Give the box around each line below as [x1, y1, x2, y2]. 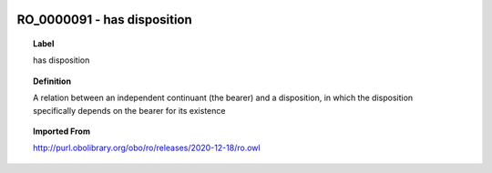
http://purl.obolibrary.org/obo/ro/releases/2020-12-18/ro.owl [33, 142, 261, 154]
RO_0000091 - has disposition [16, 12, 193, 27]
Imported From [33, 126, 91, 137]
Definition [33, 76, 72, 86]
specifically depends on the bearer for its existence [33, 105, 226, 116]
